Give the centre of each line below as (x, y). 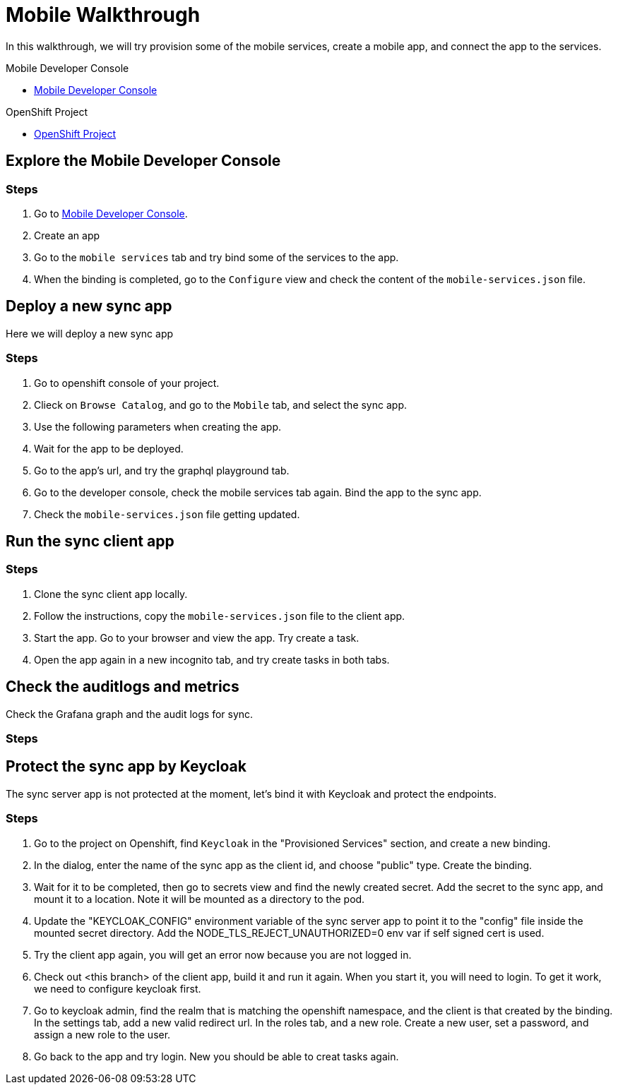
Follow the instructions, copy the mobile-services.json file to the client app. (220, 616)
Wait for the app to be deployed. (109, 448)
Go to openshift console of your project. (127, 383)
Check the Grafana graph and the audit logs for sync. (130, 714)
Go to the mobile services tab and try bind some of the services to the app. (216, 257)
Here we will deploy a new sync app (90, 333)
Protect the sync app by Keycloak (126, 767)
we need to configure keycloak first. (118, 988)
